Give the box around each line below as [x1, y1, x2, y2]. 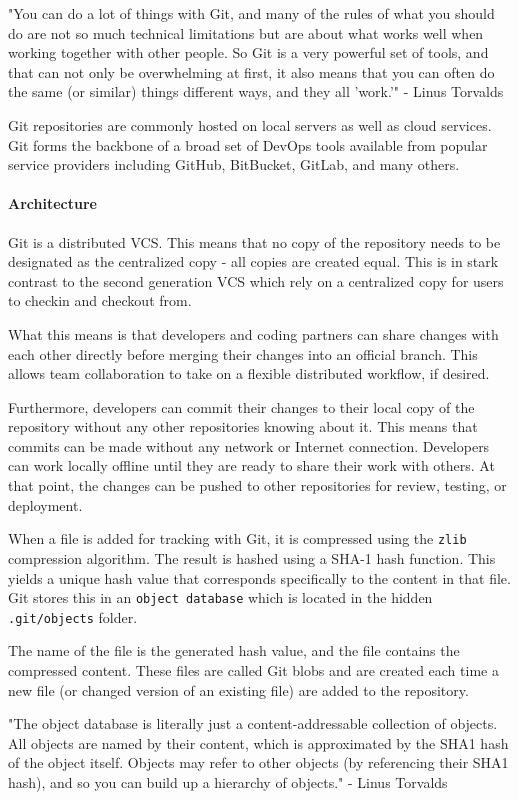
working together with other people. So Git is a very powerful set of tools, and [8, 42, 489, 63]
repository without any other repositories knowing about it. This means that [8, 416, 478, 437]
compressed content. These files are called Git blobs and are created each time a [8, 660, 499, 681]
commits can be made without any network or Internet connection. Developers [8, 435, 490, 456]
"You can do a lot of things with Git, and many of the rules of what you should [8, 3, 495, 23]
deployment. [8, 494, 83, 515]
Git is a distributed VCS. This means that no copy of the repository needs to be [8, 231, 501, 252]
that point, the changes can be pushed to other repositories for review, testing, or [8, 475, 507, 496]
